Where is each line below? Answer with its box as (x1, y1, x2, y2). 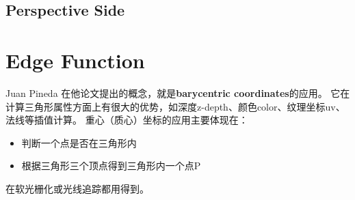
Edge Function (5, 46, 145, 74)
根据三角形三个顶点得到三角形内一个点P (21, 158, 201, 173)
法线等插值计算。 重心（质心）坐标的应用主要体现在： (5, 113, 248, 127)
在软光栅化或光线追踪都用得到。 (5, 181, 149, 195)
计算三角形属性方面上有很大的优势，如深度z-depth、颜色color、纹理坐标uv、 (5, 99, 345, 113)
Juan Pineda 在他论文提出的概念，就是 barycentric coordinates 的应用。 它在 (5, 85, 350, 100)
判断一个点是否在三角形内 (21, 135, 137, 149)
